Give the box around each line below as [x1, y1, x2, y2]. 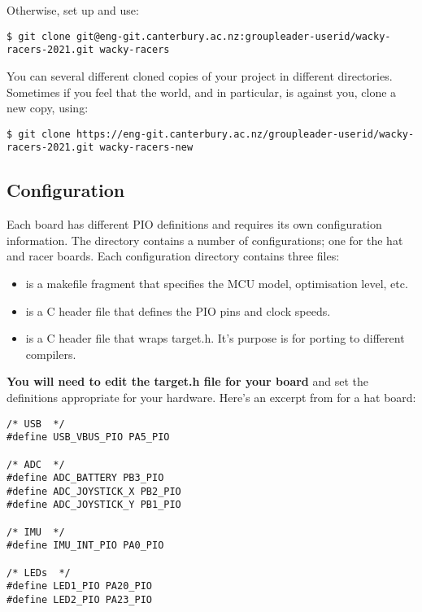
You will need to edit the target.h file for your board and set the [7, 373, 368, 390]
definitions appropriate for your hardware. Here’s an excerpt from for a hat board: [7, 388, 416, 405]
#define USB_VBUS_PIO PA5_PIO [7, 431, 170, 444]
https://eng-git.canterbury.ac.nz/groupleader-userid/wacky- [76, 128, 415, 140]
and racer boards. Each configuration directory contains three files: [7, 247, 340, 264]
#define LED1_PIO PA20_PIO [7, 580, 152, 592]
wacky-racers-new [99, 142, 194, 154]
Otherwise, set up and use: [7, 2, 139, 18]
